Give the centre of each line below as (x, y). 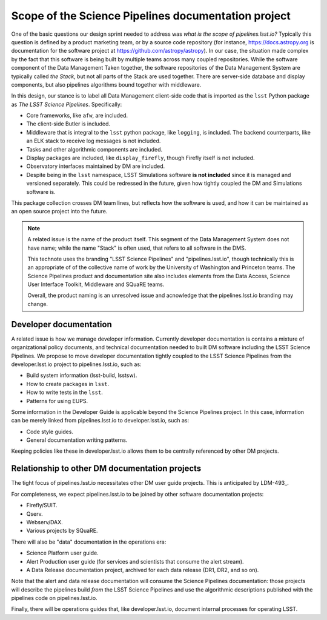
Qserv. (35, 514)
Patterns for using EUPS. (57, 401)
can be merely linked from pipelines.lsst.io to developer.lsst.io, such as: (100, 421)
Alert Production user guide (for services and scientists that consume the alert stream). (135, 561)
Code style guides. (50, 432)
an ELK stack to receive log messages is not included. (94, 141)
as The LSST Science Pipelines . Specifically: (67, 104)
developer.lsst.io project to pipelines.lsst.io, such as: (76, 364)
